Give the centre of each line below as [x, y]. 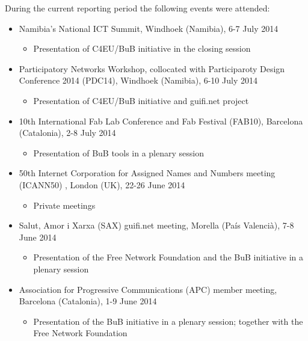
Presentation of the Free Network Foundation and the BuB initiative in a [168, 257]
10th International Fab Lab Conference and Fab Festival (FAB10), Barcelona [161, 121]
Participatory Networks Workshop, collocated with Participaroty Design [152, 68]
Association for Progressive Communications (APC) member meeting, [148, 289]
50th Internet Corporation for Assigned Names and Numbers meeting [147, 173]
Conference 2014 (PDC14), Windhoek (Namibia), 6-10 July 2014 [138, 80]
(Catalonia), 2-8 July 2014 [67, 133]
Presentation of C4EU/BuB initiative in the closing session [142, 48]
